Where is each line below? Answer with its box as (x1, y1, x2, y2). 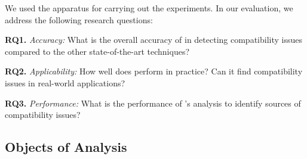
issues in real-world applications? (5, 76, 125, 89)
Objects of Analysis (5, 138, 127, 156)
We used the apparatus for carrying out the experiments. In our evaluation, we (5, 2, 293, 14)
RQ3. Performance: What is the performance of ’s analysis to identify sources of (5, 96, 301, 109)
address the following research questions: (5, 13, 153, 26)
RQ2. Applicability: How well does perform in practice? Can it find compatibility (5, 65, 303, 77)
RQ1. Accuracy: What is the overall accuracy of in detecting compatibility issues (5, 33, 302, 46)
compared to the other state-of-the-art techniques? (5, 45, 190, 57)
